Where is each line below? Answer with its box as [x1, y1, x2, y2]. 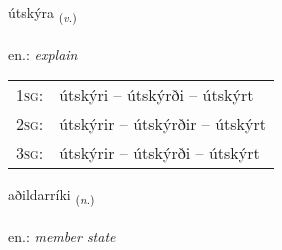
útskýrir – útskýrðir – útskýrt [59, 112, 266, 136]
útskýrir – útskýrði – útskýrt [59, 141, 260, 165]
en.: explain [8, 43, 78, 64]
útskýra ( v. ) [8, 2, 77, 25]
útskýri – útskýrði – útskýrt [59, 83, 254, 107]
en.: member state [8, 226, 116, 247]
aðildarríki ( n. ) [8, 184, 95, 208]
